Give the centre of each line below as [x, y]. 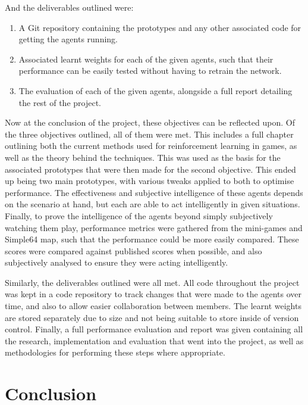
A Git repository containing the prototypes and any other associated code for [160, 27]
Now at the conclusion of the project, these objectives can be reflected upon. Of [150, 122]
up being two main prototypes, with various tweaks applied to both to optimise [150, 181]
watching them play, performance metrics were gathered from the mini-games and [154, 227]
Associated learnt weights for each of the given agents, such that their [146, 59]
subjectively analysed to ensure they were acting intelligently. [117, 262]
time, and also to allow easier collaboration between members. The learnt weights [153, 306]
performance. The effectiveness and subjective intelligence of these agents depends [154, 192]
